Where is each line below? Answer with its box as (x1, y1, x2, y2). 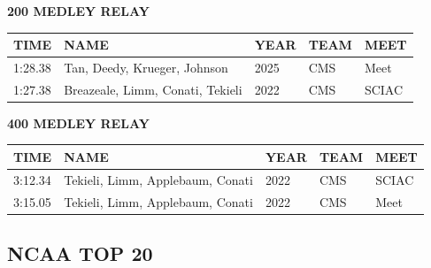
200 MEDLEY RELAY (7, 2, 150, 19)
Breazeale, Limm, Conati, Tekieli (64, 80, 242, 98)
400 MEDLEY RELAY (7, 113, 150, 132)
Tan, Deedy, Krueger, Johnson (64, 57, 228, 76)
